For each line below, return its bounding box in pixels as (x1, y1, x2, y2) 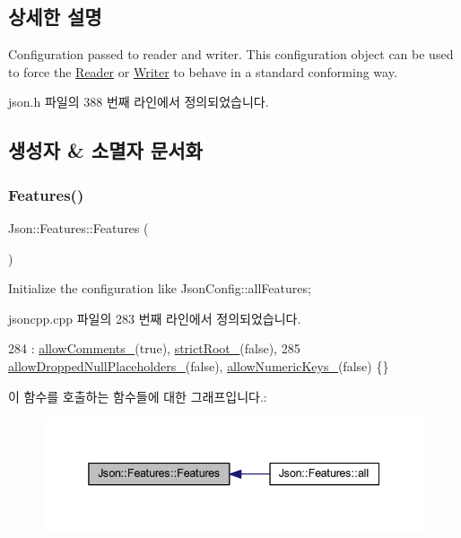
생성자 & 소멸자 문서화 (8, 136, 203, 164)
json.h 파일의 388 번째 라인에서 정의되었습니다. (8, 92, 269, 111)
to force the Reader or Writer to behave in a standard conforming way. (8, 62, 397, 81)
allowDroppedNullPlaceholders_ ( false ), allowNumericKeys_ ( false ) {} (8, 356, 389, 375)
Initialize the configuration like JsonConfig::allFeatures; (8, 279, 311, 298)
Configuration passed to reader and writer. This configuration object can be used (8, 45, 454, 64)
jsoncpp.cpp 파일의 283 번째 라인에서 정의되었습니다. (8, 308, 301, 327)
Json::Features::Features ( (8, 218, 149, 237)
